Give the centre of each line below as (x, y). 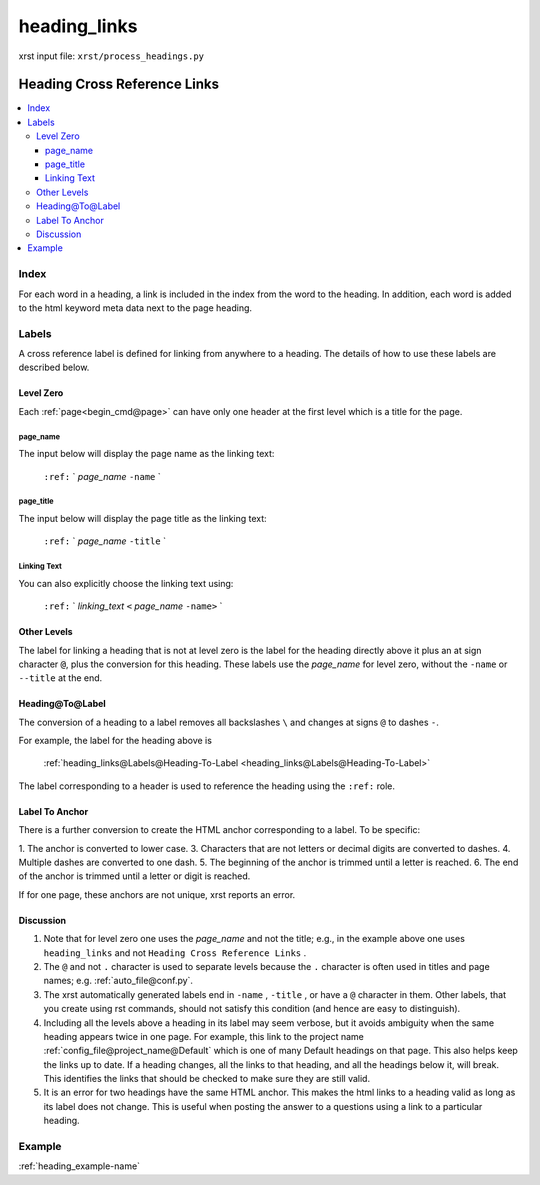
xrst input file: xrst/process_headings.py (111, 56)
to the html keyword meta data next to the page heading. (135, 307)
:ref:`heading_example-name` (79, 1166)
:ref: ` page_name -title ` (105, 541)
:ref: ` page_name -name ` (102, 476)
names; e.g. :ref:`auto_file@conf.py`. (118, 981)
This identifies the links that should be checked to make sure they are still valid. (206, 1079)
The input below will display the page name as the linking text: (146, 454)
